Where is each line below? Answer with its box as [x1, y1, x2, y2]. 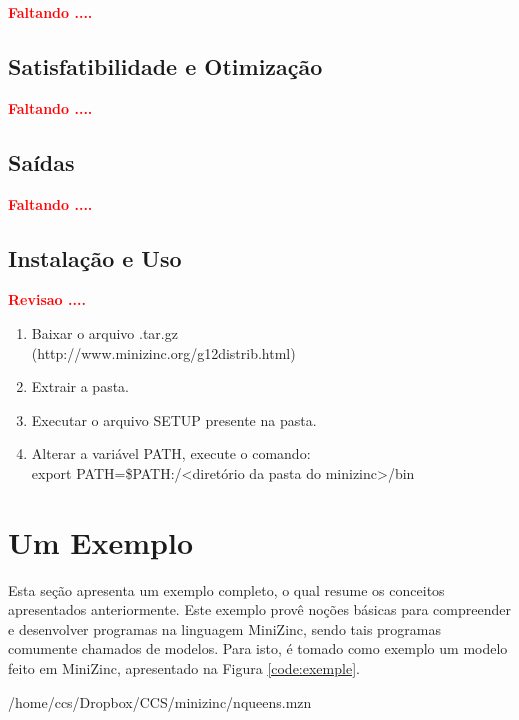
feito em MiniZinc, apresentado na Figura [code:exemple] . [8, 658, 360, 679]
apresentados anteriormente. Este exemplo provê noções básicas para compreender [8, 599, 511, 620]
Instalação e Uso [8, 242, 182, 273]
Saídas [8, 146, 75, 177]
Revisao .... [8, 289, 86, 310]
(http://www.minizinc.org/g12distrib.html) [31, 342, 296, 363]
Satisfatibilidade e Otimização [8, 50, 323, 81]
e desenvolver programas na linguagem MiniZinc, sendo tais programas [8, 618, 442, 639]
